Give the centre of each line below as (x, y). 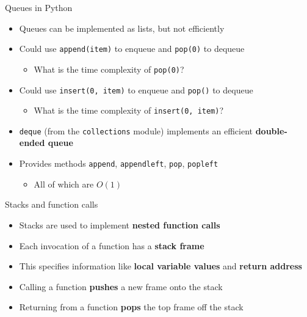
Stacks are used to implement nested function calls (120, 224)
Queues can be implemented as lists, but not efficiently (122, 28)
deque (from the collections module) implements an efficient (136, 130)
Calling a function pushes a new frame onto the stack (121, 286)
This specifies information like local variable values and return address (161, 266)
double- (271, 130)
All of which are (64, 184)
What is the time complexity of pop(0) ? (109, 69)
